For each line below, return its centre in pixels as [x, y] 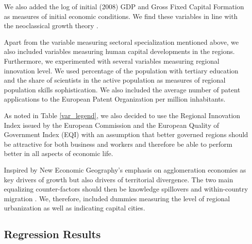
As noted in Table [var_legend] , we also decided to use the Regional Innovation [122, 115]
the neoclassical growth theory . [51, 26]
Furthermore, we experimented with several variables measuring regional [112, 61]
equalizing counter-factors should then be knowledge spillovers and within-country [126, 189]
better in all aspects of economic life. [59, 153]
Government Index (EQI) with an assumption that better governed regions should [126, 134]
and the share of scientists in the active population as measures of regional [115, 80]
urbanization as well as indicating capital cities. [75, 208]
